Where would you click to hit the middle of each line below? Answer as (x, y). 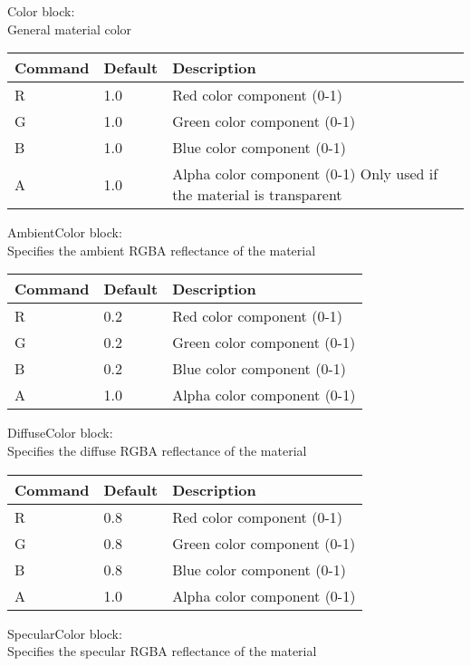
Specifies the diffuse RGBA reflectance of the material (157, 450)
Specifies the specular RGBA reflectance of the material (162, 651)
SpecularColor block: (65, 633)
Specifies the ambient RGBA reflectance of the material (162, 250)
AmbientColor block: (65, 232)
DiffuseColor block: (60, 433)
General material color (70, 29)
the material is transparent (257, 195)
